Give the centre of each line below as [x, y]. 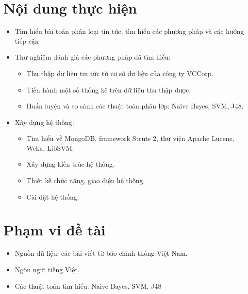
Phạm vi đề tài [55, 230]
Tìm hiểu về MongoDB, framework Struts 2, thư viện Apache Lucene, [130, 138]
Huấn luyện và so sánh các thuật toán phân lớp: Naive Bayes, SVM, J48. [135, 106]
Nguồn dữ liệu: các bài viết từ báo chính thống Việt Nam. [101, 253]
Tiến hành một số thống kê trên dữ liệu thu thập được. [109, 89]
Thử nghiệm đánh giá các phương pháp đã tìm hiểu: [93, 57]
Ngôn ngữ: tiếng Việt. [47, 269]
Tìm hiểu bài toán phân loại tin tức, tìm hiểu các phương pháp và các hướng [129, 31]
